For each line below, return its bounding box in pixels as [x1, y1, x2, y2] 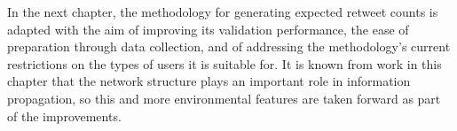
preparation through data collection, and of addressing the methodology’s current [7, 37, 451, 56]
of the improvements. [7, 106, 122, 125]
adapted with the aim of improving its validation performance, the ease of [7, 19, 409, 38]
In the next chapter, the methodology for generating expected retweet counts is [7, 3, 438, 20]
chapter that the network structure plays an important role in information [7, 72, 411, 90]
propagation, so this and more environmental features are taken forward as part [7, 89, 441, 107]
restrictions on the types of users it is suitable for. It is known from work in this [7, 54, 442, 73]
